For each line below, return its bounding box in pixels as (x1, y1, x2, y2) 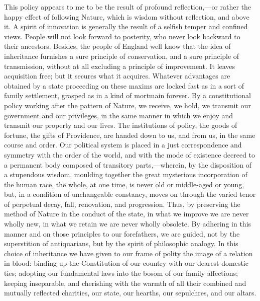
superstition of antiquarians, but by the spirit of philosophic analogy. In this (4, 238, 238, 249)
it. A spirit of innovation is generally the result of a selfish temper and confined (4, 21, 248, 32)
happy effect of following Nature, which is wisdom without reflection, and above (4, 11, 249, 22)
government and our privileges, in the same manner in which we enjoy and (4, 110, 233, 120)
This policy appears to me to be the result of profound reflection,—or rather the (4, 2, 251, 12)
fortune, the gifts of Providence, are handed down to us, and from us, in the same (4, 129, 255, 140)
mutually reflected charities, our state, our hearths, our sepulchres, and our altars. (4, 287, 256, 298)
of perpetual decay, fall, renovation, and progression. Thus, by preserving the (4, 198, 240, 209)
